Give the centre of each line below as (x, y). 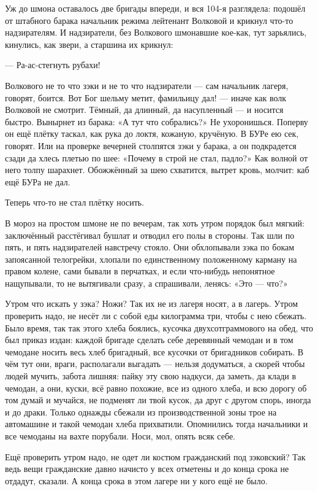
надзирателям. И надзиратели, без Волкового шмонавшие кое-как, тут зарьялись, (156, 32)
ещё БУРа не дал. (38, 181)
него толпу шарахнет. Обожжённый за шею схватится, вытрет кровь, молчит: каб (157, 170)
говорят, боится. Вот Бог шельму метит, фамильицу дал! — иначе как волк (146, 97)
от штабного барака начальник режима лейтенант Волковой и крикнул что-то (149, 20)
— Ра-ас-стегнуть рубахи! (53, 65)
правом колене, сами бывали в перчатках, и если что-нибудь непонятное (140, 271)
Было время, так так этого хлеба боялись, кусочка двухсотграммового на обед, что (159, 327)
